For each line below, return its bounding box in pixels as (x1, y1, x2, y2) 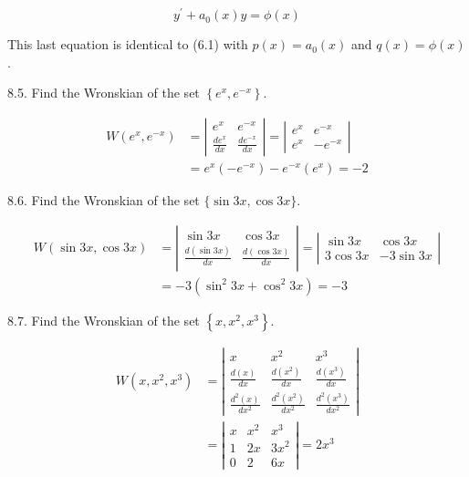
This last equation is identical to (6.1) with (7, 35, 248, 54)
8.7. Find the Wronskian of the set (7, 310, 200, 329)
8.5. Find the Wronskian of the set (7, 83, 200, 102)
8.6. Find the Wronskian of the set (7, 190, 200, 209)
